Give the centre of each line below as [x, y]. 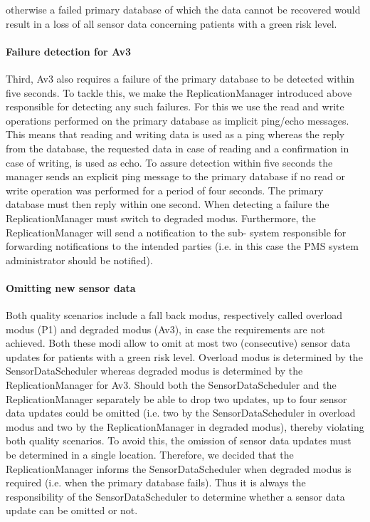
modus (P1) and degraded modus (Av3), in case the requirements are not [165, 329]
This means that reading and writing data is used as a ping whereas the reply [175, 134]
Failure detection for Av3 [68, 51]
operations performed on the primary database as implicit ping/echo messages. [178, 120]
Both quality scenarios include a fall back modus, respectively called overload [174, 315]
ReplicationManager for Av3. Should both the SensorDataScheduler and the [171, 385]
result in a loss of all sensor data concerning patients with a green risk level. [171, 23]
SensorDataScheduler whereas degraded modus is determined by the [154, 371]
